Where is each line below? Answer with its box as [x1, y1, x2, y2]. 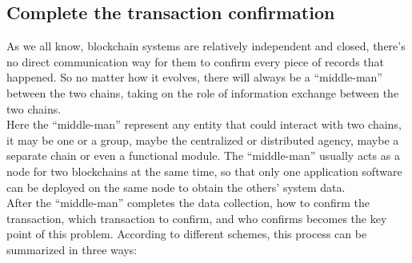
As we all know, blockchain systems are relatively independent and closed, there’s [6, 38, 406, 54]
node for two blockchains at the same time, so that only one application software [6, 162, 402, 179]
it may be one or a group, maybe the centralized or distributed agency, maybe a [6, 131, 399, 148]
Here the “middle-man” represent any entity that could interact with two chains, [6, 116, 402, 133]
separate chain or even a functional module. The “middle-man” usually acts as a [6, 147, 400, 164]
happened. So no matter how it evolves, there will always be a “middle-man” [6, 69, 382, 86]
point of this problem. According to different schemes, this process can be [6, 225, 367, 242]
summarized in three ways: [6, 241, 138, 257]
